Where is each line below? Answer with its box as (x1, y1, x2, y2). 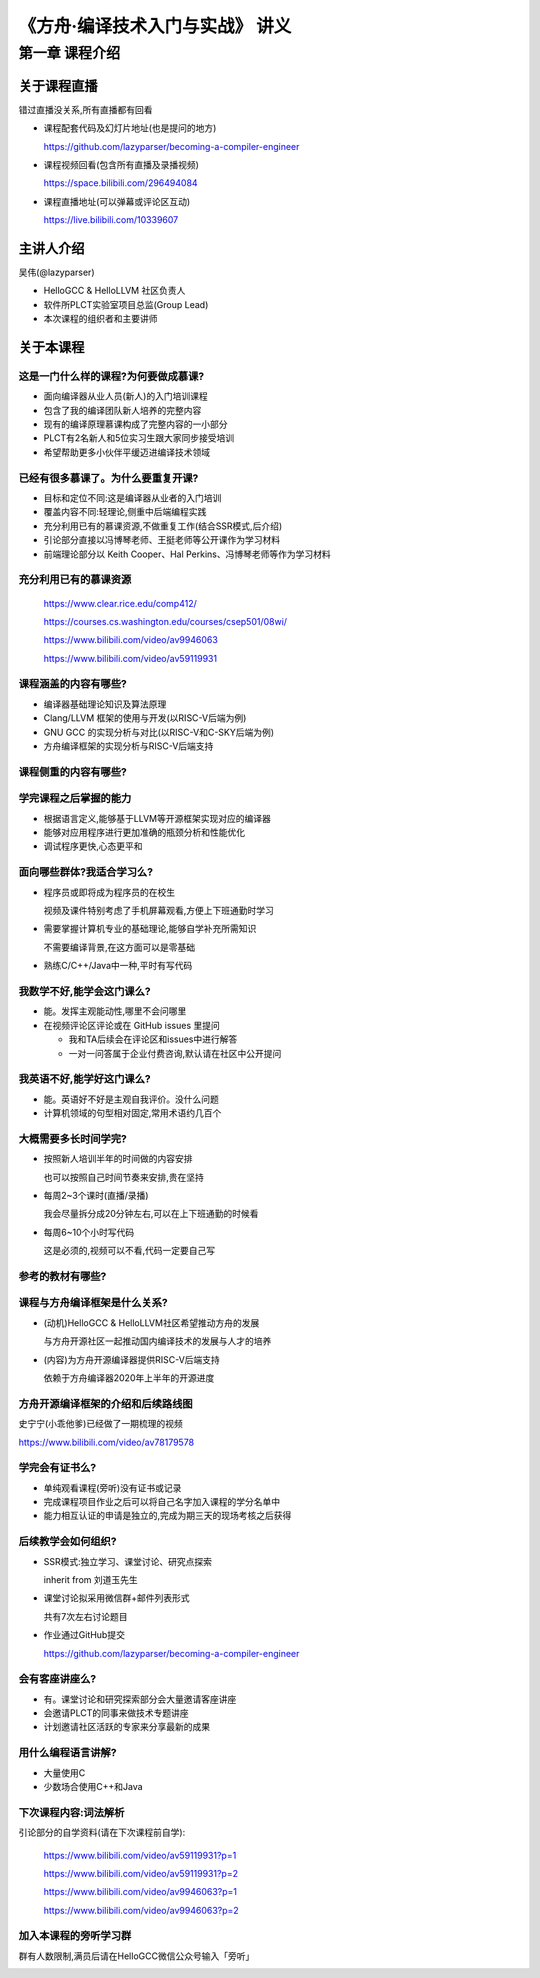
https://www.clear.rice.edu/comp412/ (43, 597, 197, 609)
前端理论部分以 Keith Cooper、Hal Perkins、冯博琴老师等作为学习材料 (43, 548, 332, 560)
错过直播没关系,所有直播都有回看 (18, 103, 154, 115)
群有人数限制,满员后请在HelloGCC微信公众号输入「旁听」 (18, 1950, 255, 1962)
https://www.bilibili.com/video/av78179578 (18, 1436, 195, 1448)
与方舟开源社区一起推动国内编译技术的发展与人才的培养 (43, 1335, 272, 1347)
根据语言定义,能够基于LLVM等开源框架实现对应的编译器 (43, 812, 272, 824)
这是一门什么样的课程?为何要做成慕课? (18, 369, 205, 383)
